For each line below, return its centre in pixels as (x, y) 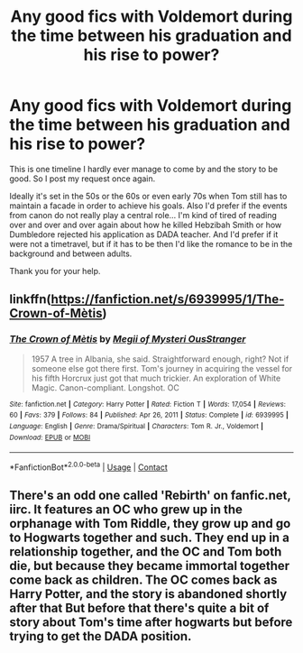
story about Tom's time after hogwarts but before (151, 623)
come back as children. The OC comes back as (143, 580)
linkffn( (30, 299)
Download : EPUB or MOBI (50, 437)
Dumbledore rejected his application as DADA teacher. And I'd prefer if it (144, 234)
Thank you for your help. (55, 271)
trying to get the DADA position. (101, 636)
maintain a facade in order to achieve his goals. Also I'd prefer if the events (148, 206)
